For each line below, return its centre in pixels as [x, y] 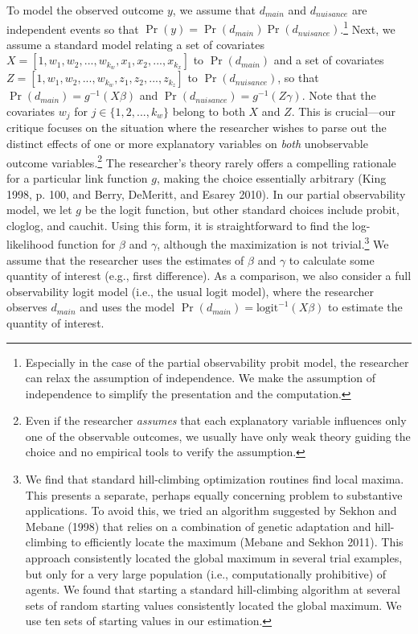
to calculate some [332, 259]
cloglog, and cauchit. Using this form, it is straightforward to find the [178, 225]
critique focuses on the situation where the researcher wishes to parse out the [197, 128]
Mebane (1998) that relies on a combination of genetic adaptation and [198, 526]
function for [86, 243]
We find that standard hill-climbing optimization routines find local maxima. [215, 479]
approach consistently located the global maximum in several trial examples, [214, 558]
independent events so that [73, 29]
